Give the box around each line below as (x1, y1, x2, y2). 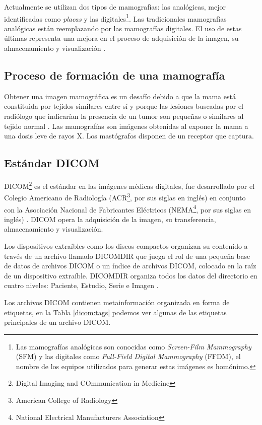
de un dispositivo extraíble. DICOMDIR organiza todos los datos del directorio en (4, 270, 257, 280)
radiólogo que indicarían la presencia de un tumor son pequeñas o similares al (4, 111, 244, 121)
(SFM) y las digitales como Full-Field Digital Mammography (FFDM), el (16, 351, 241, 362)
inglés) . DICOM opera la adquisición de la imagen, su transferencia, (4, 214, 216, 224)
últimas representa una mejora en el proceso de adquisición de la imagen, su (4, 33, 239, 43)
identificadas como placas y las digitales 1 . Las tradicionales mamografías (4, 12, 227, 24)
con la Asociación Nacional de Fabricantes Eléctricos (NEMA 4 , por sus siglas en (4, 202, 251, 215)
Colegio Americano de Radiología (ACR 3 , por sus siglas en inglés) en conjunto (4, 191, 246, 202)
